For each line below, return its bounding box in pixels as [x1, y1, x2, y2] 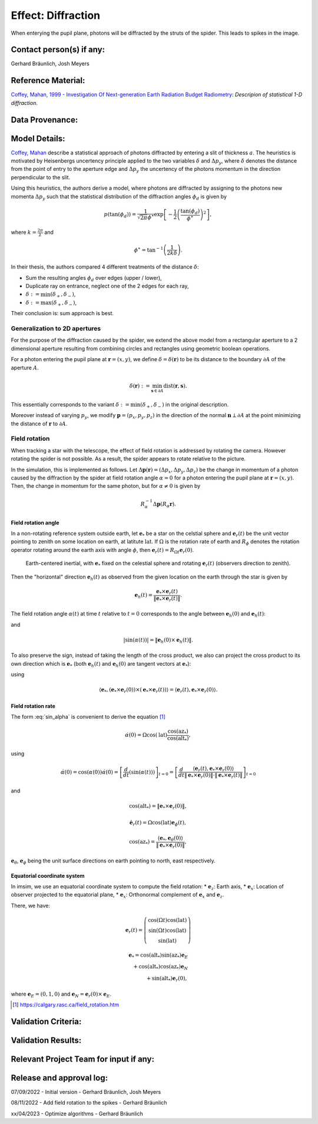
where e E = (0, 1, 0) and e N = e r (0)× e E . [11, 990, 112, 999]
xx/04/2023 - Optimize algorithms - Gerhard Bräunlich [11, 1110, 144, 1117]
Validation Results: [11, 1035, 82, 1045]
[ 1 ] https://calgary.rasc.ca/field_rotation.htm [12, 1001, 120, 1009]
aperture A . [11, 364, 39, 371]
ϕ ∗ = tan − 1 [134, 245, 164, 253]
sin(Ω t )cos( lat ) [148, 927, 187, 934]
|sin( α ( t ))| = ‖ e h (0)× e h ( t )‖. [123, 636, 194, 644]
